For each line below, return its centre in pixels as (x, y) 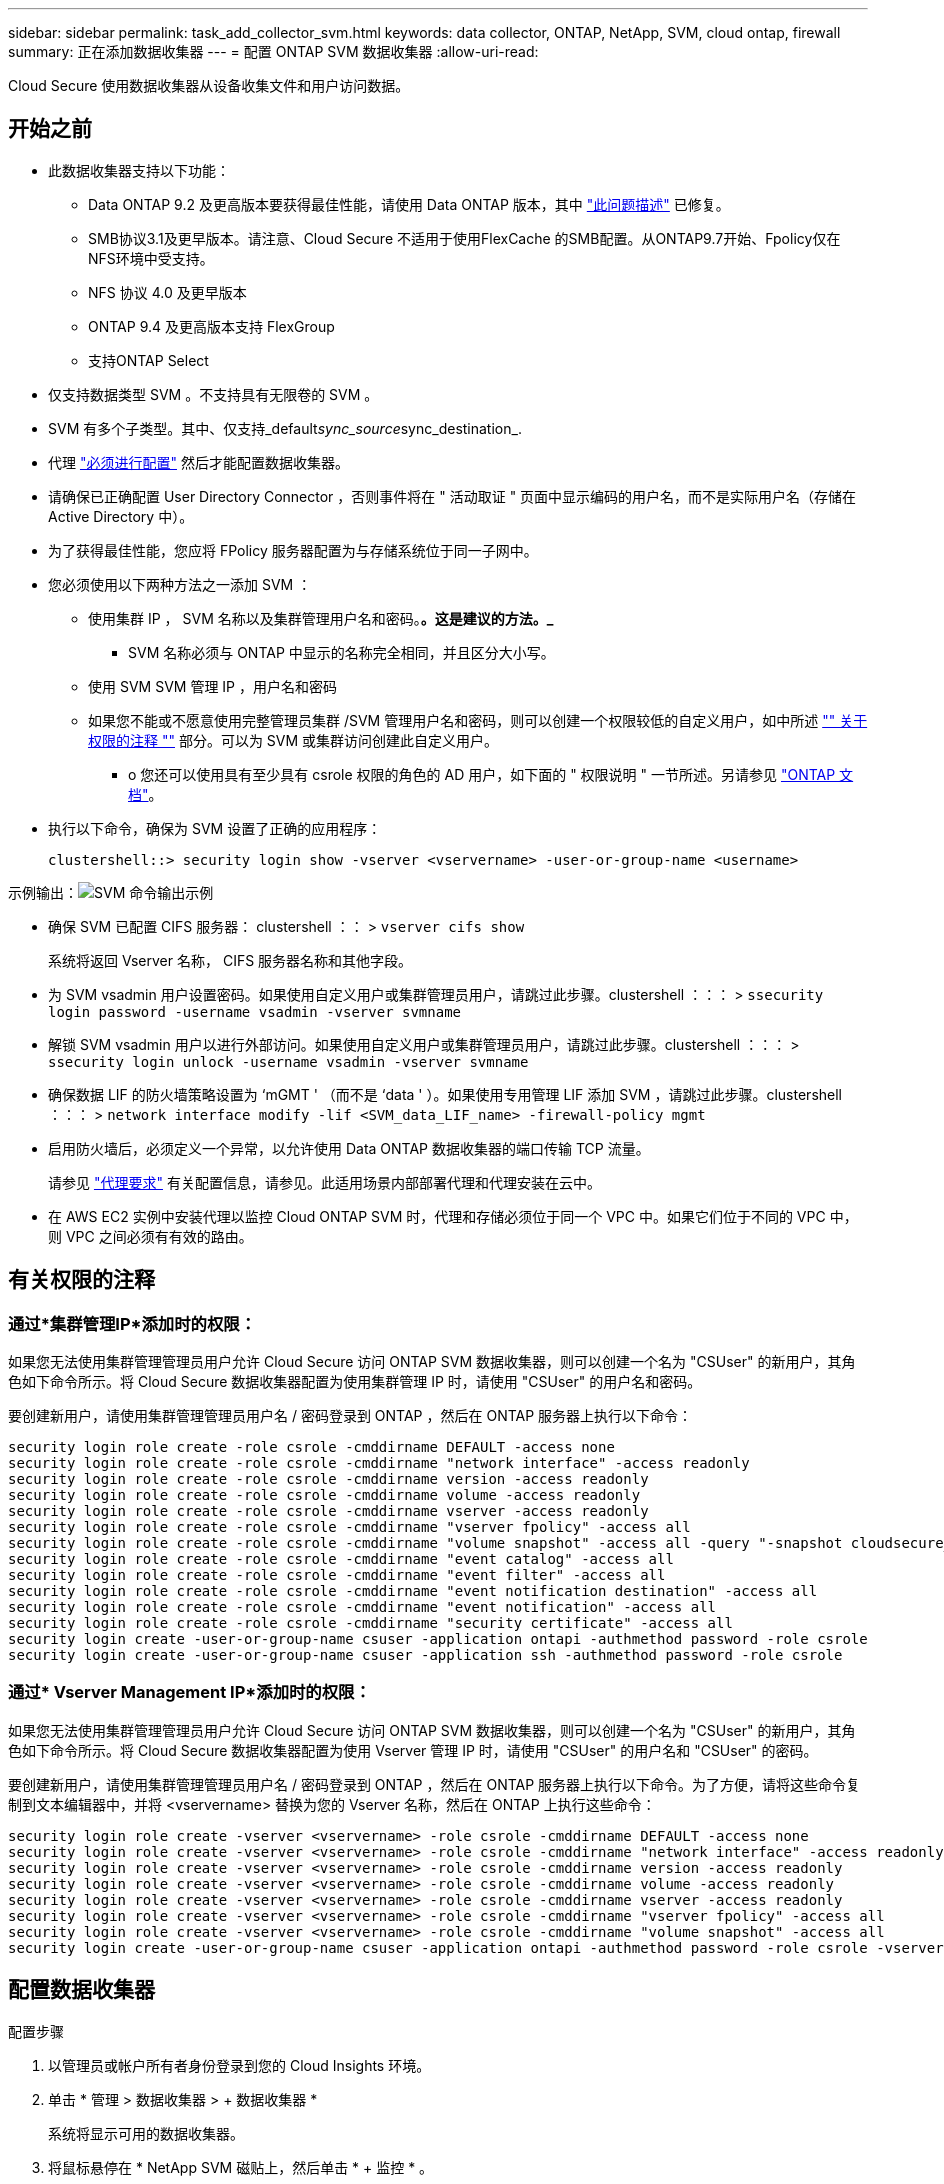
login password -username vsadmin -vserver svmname (255, 1011)
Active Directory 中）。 (121, 516)
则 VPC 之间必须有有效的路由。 (150, 1236)
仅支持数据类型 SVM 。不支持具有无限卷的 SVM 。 (213, 394)
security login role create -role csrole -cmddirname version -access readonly (328, 1479)
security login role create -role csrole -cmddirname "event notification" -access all (362, 1607)
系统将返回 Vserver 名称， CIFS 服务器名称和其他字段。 (230, 960)
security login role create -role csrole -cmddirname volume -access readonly (324, 1495)
